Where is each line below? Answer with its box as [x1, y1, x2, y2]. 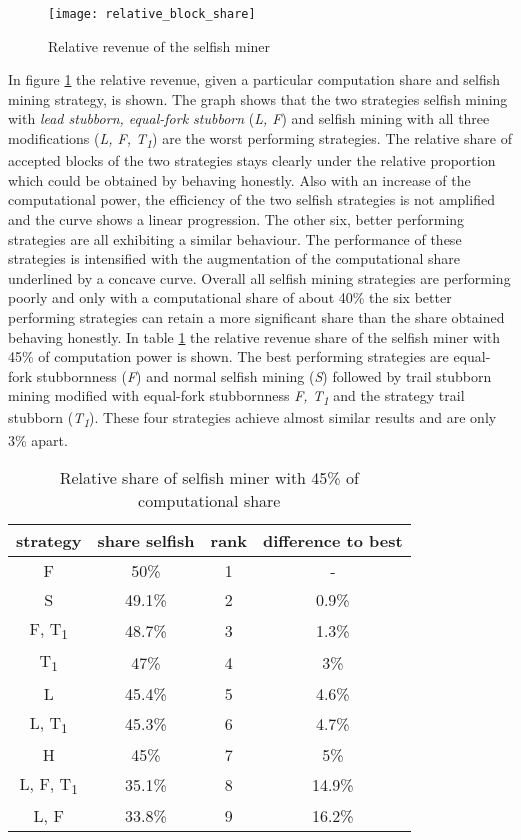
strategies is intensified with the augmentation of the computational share [8, 248, 460, 269]
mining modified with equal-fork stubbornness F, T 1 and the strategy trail [8, 385, 465, 409]
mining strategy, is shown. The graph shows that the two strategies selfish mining [8, 88, 508, 109]
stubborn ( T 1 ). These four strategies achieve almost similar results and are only [8, 407, 497, 431]
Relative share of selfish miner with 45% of [59, 466, 359, 490]
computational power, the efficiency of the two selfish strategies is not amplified [8, 189, 495, 210]
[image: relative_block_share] [48, 7, 256, 21]
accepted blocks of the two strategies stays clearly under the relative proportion [8, 150, 496, 171]
